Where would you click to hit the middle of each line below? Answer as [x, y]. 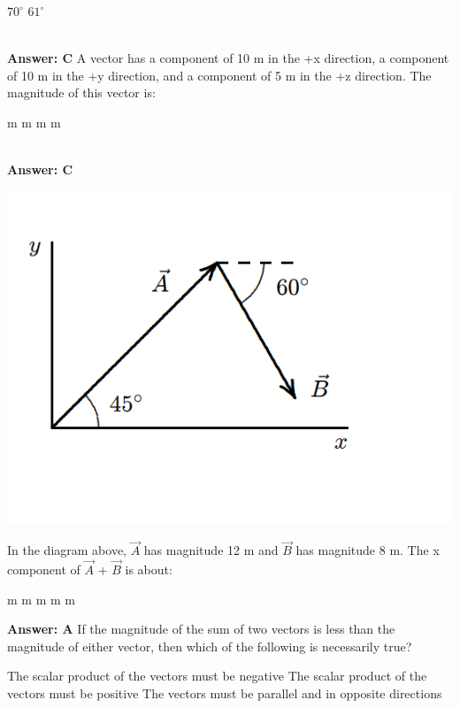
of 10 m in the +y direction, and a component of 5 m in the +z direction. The [219, 75]
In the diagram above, [67, 550]
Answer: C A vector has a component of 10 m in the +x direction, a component [228, 58]
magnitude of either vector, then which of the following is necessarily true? [210, 646]
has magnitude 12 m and [211, 550]
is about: [149, 569]
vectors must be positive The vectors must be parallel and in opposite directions [225, 693]
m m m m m [41, 599]
